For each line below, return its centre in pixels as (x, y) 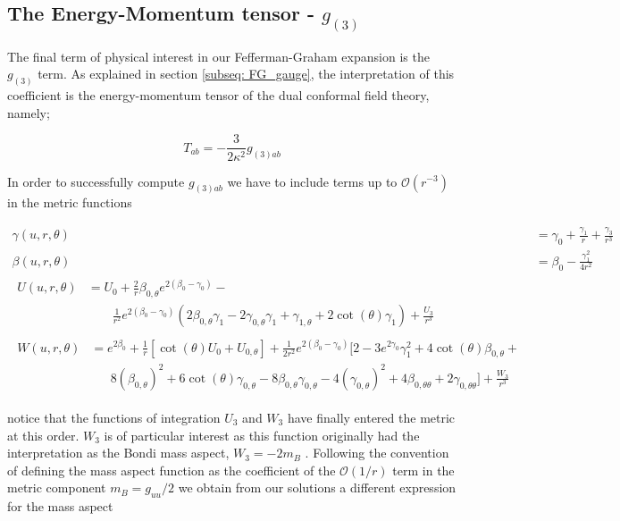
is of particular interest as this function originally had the (262, 435)
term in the (423, 470)
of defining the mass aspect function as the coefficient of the (172, 470)
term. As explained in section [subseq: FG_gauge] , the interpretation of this (246, 74)
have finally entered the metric (371, 417)
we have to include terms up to (312, 181)
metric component (57, 487)
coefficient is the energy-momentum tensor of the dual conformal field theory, (218, 95)
